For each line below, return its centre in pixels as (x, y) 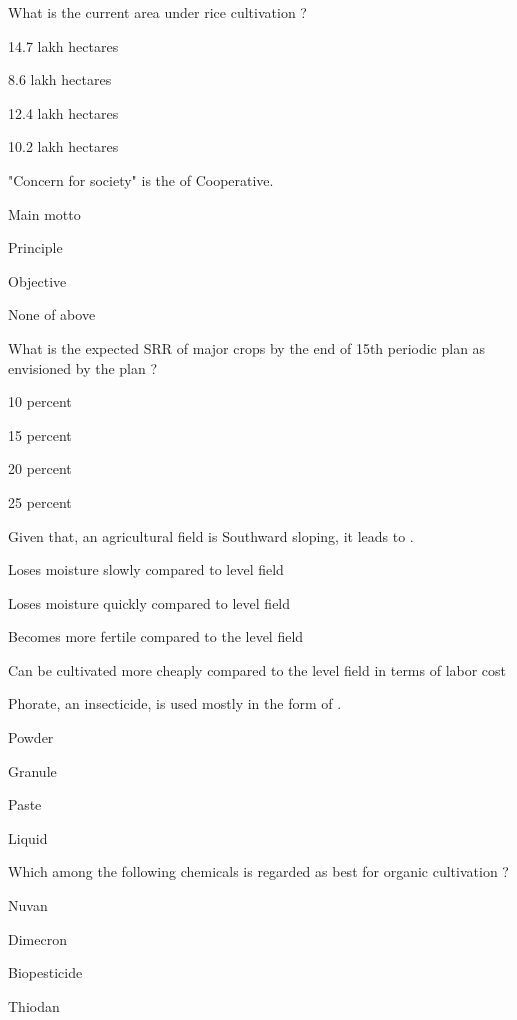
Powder (31, 737)
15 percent (40, 434)
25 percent (40, 501)
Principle (35, 247)
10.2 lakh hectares (63, 146)
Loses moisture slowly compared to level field (146, 569)
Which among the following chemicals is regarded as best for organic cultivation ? (258, 871)
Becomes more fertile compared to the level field (156, 636)
